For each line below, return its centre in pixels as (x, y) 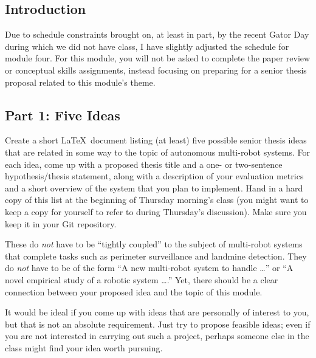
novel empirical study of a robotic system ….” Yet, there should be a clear (142, 279)
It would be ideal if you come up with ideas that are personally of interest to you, (157, 312)
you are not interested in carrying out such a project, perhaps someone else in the (157, 336)
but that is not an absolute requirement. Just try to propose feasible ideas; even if (158, 324)
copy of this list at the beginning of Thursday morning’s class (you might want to (157, 200)
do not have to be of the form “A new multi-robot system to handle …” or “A (149, 268)
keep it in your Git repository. (61, 223)
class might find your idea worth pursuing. (84, 347)
